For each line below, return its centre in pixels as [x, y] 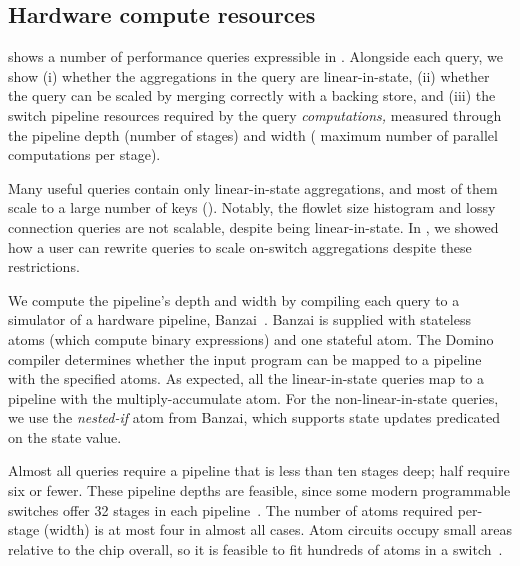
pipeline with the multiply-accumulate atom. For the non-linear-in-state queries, [253, 397]
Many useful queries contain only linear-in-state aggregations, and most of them [253, 187]
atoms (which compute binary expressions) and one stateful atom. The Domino [251, 338]
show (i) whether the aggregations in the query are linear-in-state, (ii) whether [249, 75]
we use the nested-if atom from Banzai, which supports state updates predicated [254, 417]
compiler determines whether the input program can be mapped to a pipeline [245, 358]
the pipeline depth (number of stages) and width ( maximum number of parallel [253, 134]
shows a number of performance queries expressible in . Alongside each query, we [255, 56]
